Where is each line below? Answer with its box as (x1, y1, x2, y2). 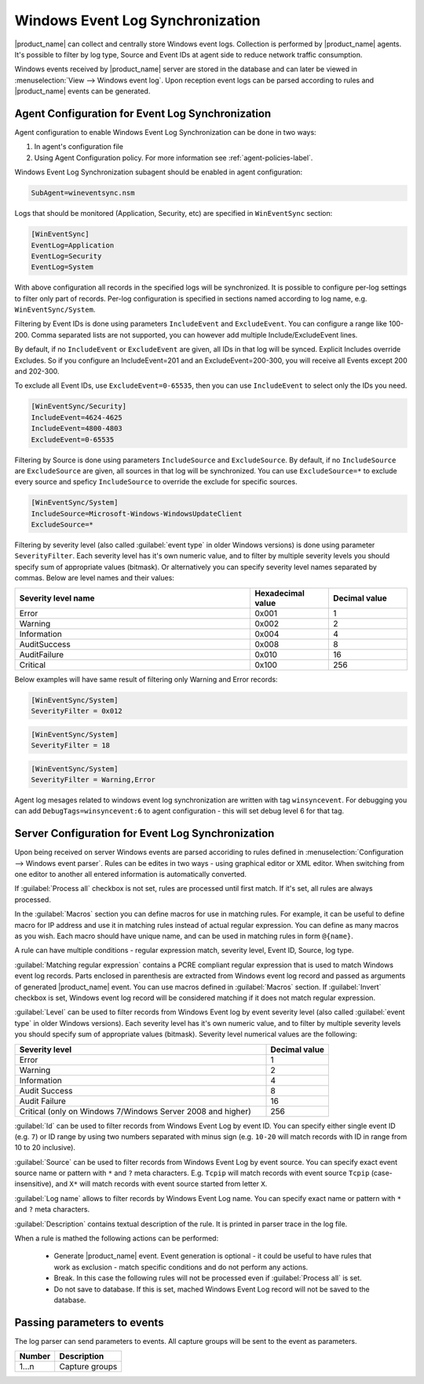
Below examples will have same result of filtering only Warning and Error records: (14, 674, 278, 684)
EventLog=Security (31, 251, 102, 261)
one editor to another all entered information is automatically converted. (14, 870, 247, 879)
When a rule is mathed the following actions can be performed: (14, 1233, 219, 1243)
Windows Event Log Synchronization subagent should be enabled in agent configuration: (14, 167, 302, 177)
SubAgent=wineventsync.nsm (31, 188, 135, 198)
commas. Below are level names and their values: (14, 573, 174, 582)
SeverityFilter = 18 (31, 741, 110, 750)
